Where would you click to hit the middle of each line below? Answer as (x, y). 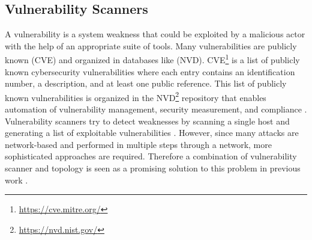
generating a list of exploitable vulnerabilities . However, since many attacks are (152, 133)
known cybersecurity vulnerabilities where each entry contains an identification (150, 71)
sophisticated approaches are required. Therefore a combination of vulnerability (151, 156)
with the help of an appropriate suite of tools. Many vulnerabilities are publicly (151, 45)
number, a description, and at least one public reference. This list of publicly (146, 83)
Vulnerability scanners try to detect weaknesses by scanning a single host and (147, 121)
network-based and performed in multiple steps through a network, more (138, 144)
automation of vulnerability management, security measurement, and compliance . (156, 109)
